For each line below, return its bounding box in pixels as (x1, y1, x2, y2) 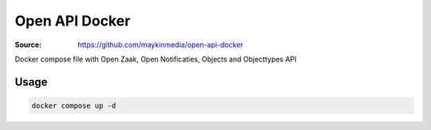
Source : (14, 40, 42, 49)
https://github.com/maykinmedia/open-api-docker (77, 40, 243, 49)
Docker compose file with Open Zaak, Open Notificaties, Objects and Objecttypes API (14, 54, 297, 64)
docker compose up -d (31, 100, 117, 110)
